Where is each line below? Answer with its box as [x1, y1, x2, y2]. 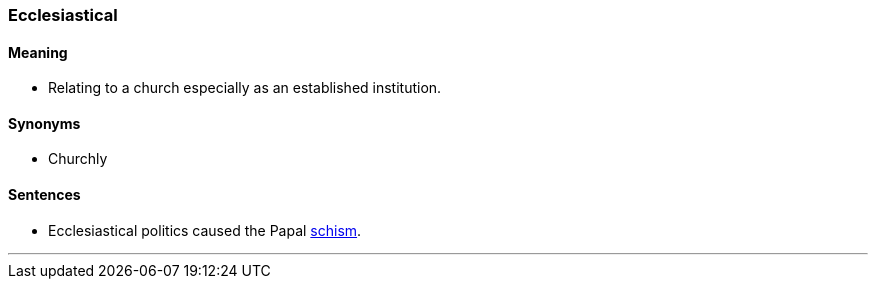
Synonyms [8, 114, 81, 132]
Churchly [48, 150, 108, 168]
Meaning [8, 43, 68, 61]
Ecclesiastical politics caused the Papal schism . [48, 221, 362, 239]
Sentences [8, 186, 81, 204]
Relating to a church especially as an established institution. [48, 79, 442, 97]
